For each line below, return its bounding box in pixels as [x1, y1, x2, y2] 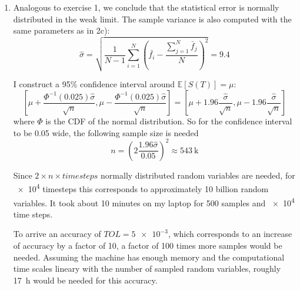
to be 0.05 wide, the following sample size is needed [13, 126, 199, 139]
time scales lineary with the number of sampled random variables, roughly [13, 262, 281, 275]
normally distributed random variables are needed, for [101, 169, 295, 181]
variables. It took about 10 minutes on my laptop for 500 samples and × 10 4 [13, 195, 295, 209]
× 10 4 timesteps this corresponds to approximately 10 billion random [17, 181, 269, 195]
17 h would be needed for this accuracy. [13, 273, 158, 286]
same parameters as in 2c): [13, 24, 110, 37]
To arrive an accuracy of [13, 228, 101, 240]
